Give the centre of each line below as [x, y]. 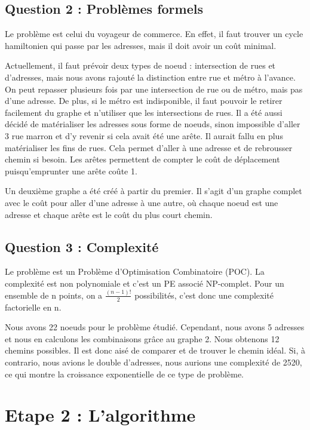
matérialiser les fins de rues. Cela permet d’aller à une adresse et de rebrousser [149, 147]
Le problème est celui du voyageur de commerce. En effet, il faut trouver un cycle [154, 34]
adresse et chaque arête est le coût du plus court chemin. [109, 214]
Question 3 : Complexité [82, 246]
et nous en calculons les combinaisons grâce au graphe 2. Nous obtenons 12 [142, 338]
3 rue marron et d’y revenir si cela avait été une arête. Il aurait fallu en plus [144, 135]
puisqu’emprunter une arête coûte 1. [71, 171]
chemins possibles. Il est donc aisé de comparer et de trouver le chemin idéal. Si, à [155, 350]
